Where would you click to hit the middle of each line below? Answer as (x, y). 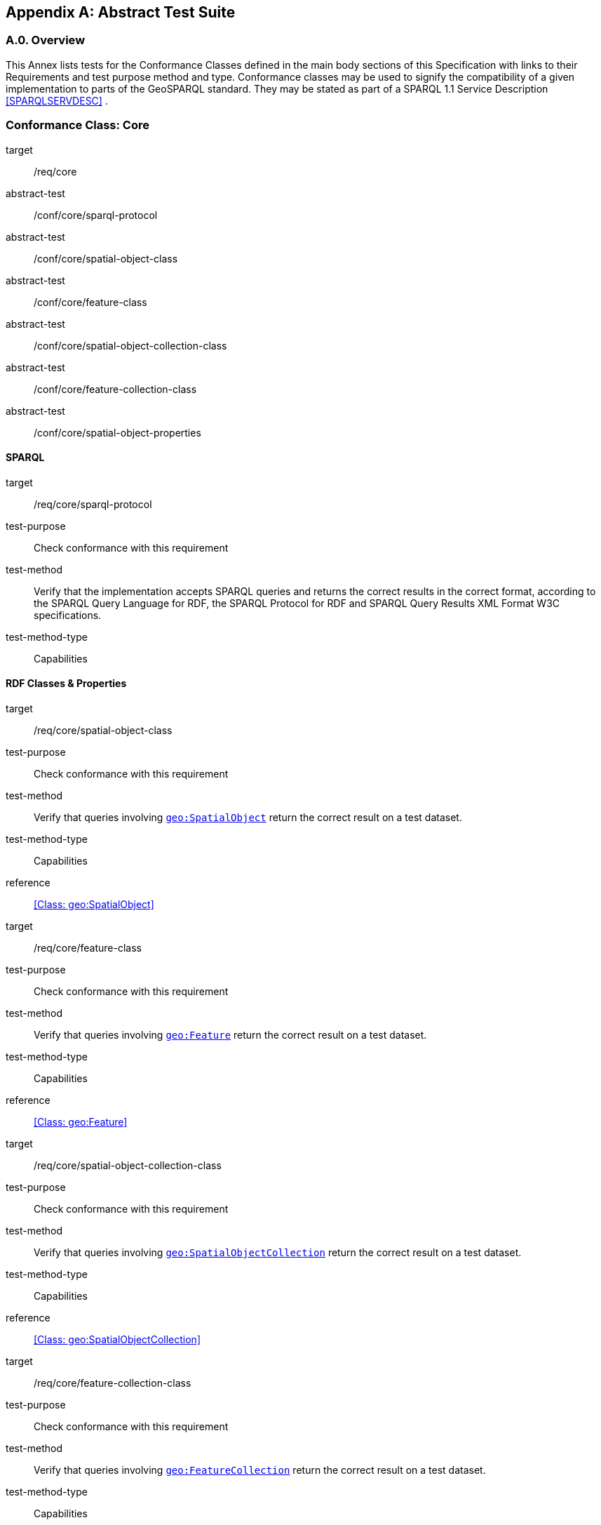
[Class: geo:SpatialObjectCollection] (117, 1339)
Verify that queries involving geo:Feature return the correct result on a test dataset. (230, 1034)
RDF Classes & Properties (66, 684)
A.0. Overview (46, 40)
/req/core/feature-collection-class (113, 1383)
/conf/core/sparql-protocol (96, 215)
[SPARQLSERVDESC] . (57, 100)
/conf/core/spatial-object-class (106, 258)
